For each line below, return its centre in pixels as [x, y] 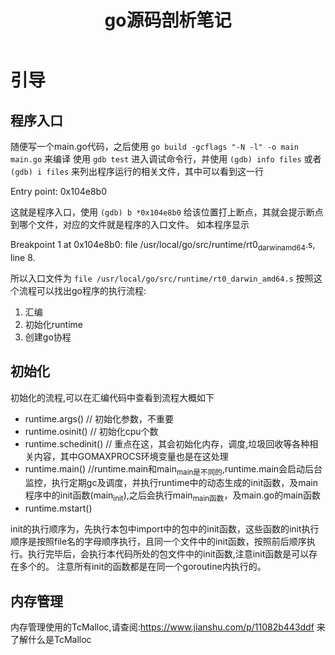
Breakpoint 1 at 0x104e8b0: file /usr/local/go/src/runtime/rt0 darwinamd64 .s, [163, 246]
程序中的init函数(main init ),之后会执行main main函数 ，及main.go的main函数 [172, 496]
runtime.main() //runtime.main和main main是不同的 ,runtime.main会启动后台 [173, 469]
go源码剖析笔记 [168, 20]
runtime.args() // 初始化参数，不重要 [99, 418]
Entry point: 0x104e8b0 [59, 191]
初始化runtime [54, 324]
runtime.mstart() [58, 508]
